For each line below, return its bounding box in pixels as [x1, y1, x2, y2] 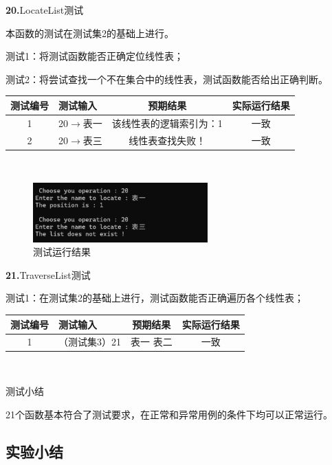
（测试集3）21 [58, 334, 121, 349]
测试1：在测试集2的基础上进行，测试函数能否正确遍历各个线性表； [5, 291, 304, 305]
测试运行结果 [33, 245, 91, 259]
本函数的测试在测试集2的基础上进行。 [5, 25, 174, 40]
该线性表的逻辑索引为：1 [111, 115, 223, 130]
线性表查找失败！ [129, 133, 206, 147]
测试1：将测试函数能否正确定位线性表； [5, 49, 184, 63]
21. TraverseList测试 [5, 267, 91, 282]
